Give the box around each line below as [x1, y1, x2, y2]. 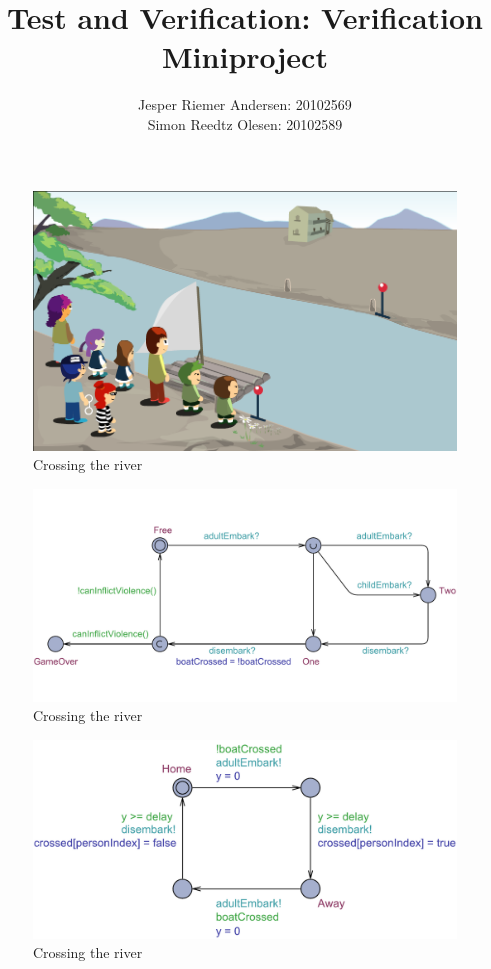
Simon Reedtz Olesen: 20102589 [147, 113, 343, 134]
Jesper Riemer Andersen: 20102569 [138, 94, 352, 115]
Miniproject [162, 36, 328, 77]
